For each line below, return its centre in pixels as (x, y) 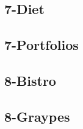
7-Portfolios (41, 45)
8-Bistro (30, 80)
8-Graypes (37, 116)
